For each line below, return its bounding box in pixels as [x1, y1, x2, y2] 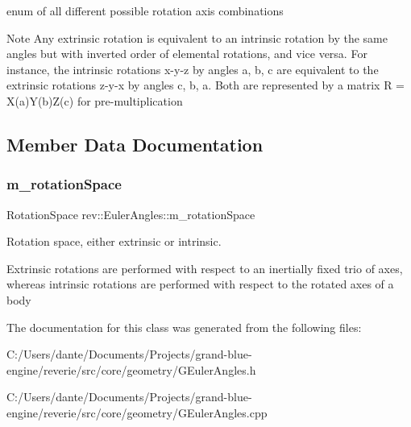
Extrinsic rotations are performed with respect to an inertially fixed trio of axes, [6, 259, 403, 276]
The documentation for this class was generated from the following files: [6, 318, 362, 335]
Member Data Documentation [6, 131, 264, 156]
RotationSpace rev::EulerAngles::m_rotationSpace [6, 205, 255, 222]
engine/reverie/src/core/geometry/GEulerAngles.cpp [6, 404, 268, 421]
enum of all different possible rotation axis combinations [6, 2, 284, 19]
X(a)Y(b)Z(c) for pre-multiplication [6, 92, 183, 109]
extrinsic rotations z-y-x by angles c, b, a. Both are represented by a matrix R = [6, 77, 405, 93]
